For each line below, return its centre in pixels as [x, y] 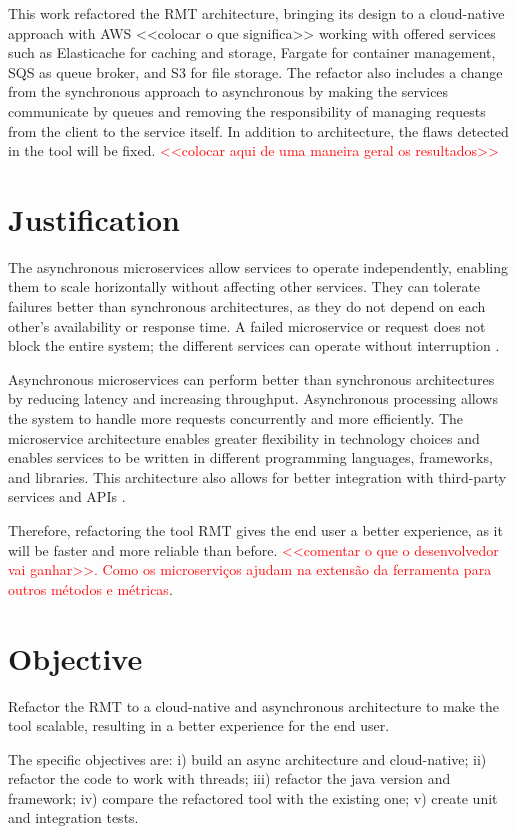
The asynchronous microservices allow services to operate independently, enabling [258, 266]
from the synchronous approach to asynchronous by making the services [228, 91]
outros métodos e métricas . [90, 588]
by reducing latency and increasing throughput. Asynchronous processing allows [253, 398]
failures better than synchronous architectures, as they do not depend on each [247, 306]
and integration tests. [73, 817]
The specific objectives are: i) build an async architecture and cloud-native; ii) [247, 758]
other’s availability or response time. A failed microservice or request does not [247, 325]
